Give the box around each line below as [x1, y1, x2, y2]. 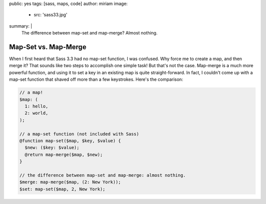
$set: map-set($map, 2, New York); [19, 186, 105, 192]
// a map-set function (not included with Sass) [19, 131, 139, 136]
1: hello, [25, 103, 49, 109]
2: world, [25, 110, 49, 116]
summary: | [9, 23, 33, 29]
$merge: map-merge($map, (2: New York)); [19, 179, 121, 185]
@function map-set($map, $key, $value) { [19, 138, 121, 143]
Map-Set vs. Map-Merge [9, 42, 87, 51]
